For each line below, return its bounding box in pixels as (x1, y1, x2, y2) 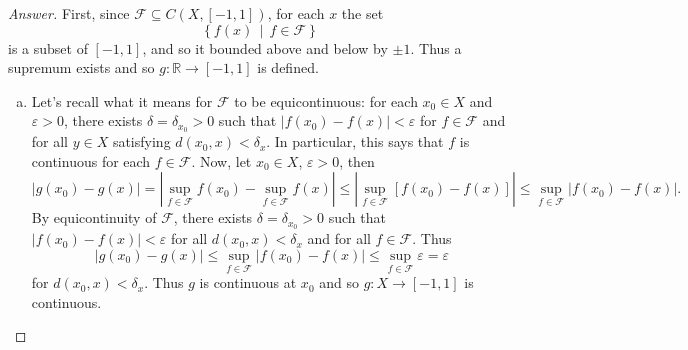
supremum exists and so (8, 57, 155, 78)
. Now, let (191, 150, 252, 171)
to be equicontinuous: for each (234, 90, 418, 111)
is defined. (257, 57, 319, 78)
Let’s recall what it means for (31, 90, 213, 111)
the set (341, 3, 384, 23)
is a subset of (8, 37, 88, 58)
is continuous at (199, 272, 297, 293)
